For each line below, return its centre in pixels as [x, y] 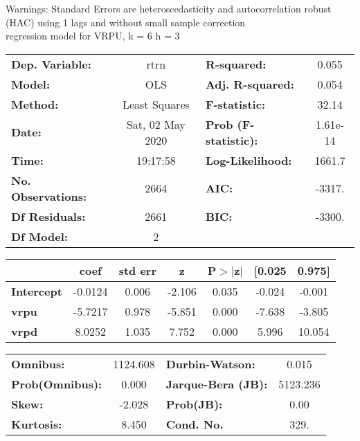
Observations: [49, 196]
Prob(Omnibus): [57, 384]
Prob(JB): [194, 404]
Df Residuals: [48, 216]
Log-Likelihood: [249, 160]
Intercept [37, 291]
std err [137, 270]
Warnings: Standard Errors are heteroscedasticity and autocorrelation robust [169, 8]
